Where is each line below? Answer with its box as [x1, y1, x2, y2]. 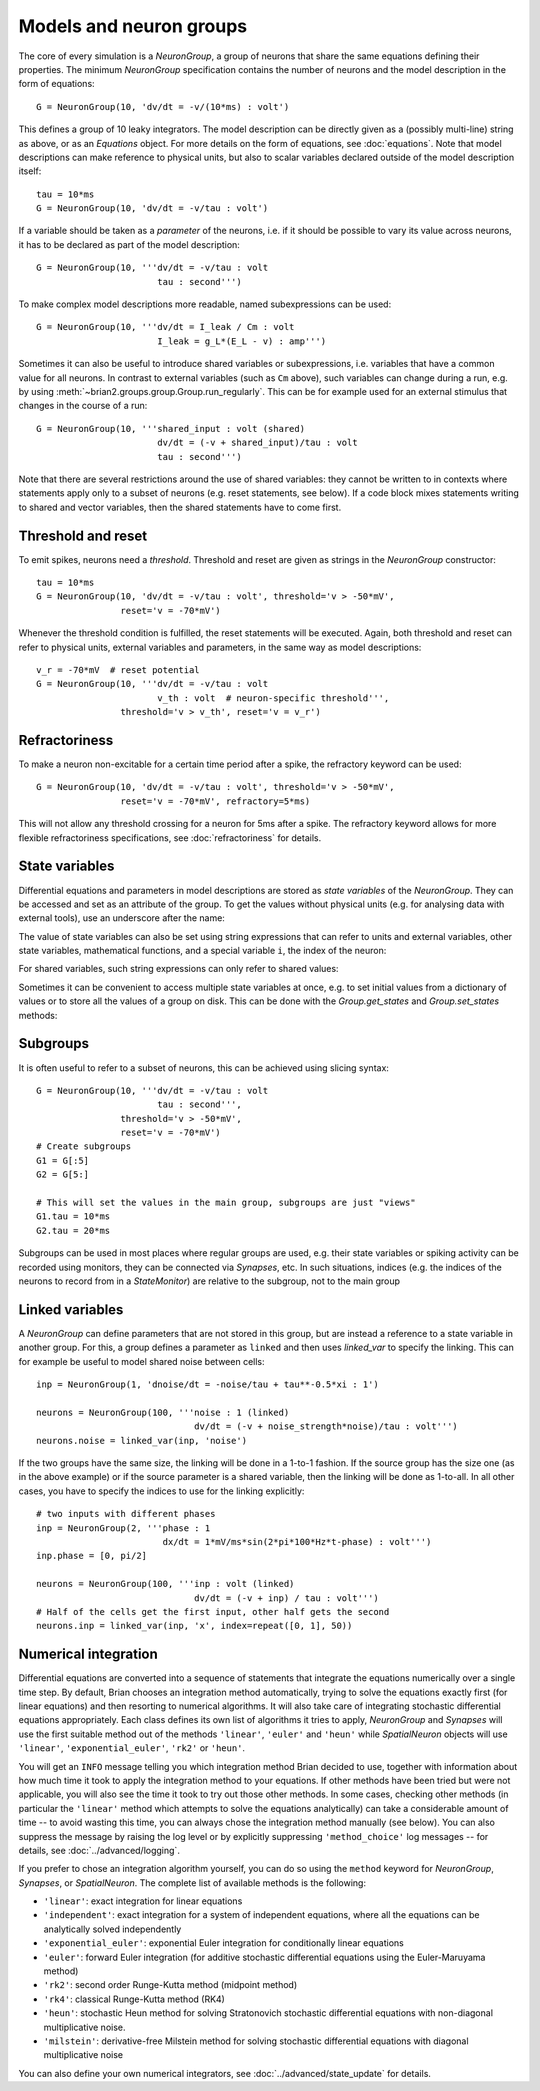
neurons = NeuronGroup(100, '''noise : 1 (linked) [36, 1406, 290, 1418]
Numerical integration [18, 1646, 159, 1663]
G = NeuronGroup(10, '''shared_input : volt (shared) [36, 423, 305, 434]
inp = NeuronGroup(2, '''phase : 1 [36, 1522, 211, 1534]
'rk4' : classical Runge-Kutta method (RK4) [43, 1993, 225, 2005]
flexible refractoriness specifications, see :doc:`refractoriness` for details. [18, 831, 322, 844]
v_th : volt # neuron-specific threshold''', [156, 692, 390, 704]
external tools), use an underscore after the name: [18, 912, 225, 924]
